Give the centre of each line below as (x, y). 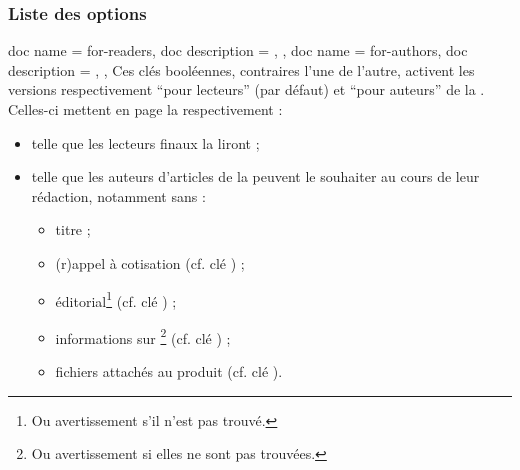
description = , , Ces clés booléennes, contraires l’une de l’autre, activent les (241, 69)
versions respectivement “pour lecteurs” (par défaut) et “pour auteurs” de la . (246, 89)
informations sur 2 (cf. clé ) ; (143, 336)
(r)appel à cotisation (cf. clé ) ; (150, 262)
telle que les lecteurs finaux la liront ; (145, 142)
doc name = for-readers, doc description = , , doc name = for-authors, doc (238, 50)
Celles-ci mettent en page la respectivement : (145, 109)
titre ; (73, 229)
